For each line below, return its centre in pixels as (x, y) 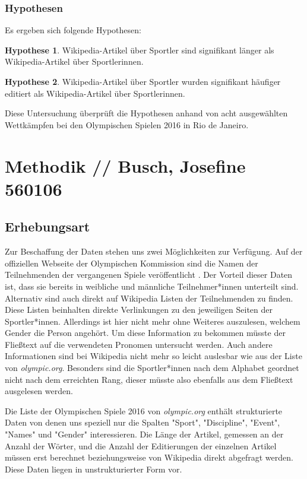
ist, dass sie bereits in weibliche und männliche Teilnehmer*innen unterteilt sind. (152, 286)
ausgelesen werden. (39, 391)
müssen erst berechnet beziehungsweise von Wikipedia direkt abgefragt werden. (149, 457)
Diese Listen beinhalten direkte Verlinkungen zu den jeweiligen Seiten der (139, 310)
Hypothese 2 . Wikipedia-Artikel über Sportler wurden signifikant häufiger (143, 81)
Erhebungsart (48, 226)
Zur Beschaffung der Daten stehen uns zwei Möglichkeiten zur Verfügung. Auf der (154, 251)
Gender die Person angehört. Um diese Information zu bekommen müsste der (145, 333)
